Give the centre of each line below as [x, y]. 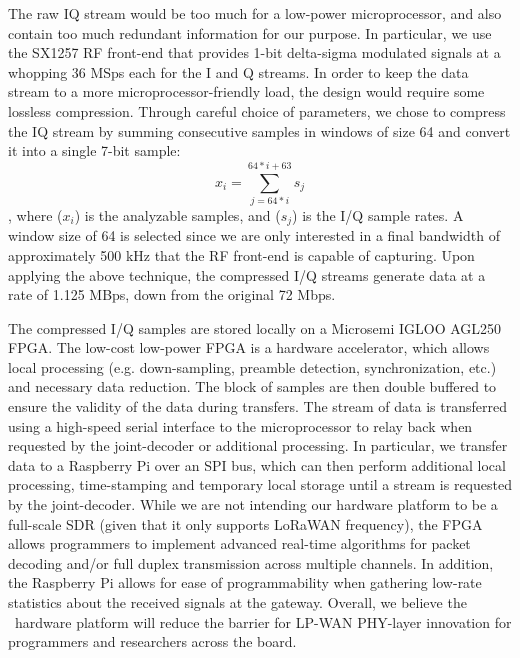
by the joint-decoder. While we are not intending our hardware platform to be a [253, 504]
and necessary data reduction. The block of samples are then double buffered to [252, 386]
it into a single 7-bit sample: [94, 150]
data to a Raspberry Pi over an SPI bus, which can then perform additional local [257, 464]
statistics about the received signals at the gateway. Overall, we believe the [237, 602]
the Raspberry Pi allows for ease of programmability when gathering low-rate [245, 582]
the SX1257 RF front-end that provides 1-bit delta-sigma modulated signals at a [254, 52]
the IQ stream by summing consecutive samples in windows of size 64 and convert [259, 130]
